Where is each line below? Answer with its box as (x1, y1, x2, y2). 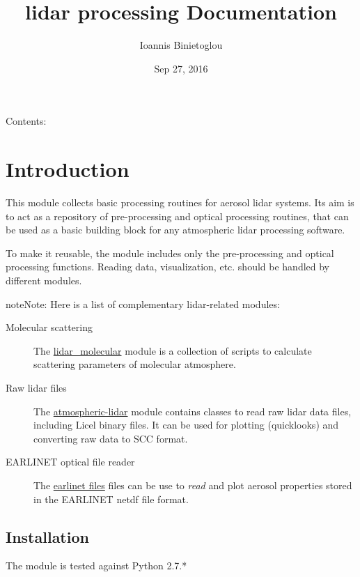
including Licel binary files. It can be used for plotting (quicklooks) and (33, 417, 339, 432)
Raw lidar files (6, 380, 67, 394)
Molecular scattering (6, 320, 93, 334)
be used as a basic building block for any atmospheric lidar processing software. (6, 222, 345, 237)
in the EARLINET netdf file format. (33, 491, 189, 506)
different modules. (6, 273, 82, 287)
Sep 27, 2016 (154, 61, 208, 75)
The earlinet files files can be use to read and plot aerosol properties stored (33, 477, 352, 492)
